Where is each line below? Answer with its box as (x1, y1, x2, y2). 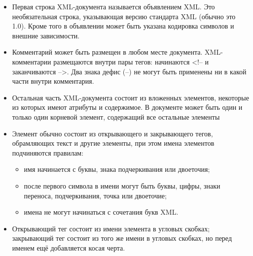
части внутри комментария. (12, 76, 94, 86)
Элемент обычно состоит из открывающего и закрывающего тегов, (12, 128, 213, 138)
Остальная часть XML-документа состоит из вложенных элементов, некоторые (12, 92, 249, 102)
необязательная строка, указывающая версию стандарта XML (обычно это (12, 11, 236, 21)
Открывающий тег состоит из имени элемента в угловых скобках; (12, 223, 210, 233)
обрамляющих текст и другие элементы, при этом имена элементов (12, 138, 215, 148)
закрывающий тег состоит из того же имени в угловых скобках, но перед (12, 233, 232, 243)
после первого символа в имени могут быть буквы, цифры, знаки (24, 180, 220, 191)
